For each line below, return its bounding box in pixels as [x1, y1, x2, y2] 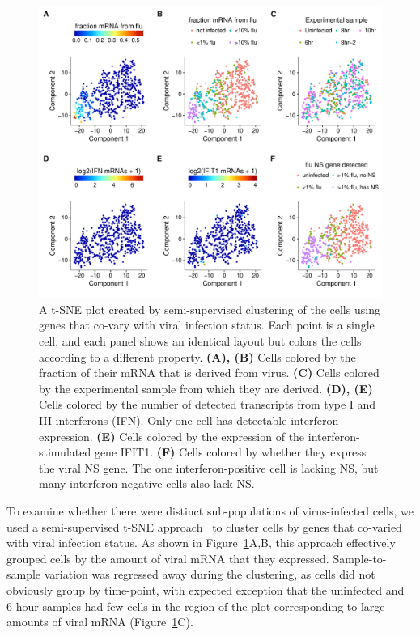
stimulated [39, 443, 91, 460]
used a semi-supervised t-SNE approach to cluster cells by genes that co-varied [6, 518, 402, 535]
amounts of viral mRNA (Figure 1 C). [6, 613, 193, 630]
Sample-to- [333, 549, 387, 566]
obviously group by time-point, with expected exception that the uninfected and [6, 581, 405, 598]
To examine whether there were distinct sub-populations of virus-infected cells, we [6, 502, 414, 519]
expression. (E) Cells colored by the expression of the [39, 427, 305, 444]
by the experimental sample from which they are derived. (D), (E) [39, 379, 373, 396]
